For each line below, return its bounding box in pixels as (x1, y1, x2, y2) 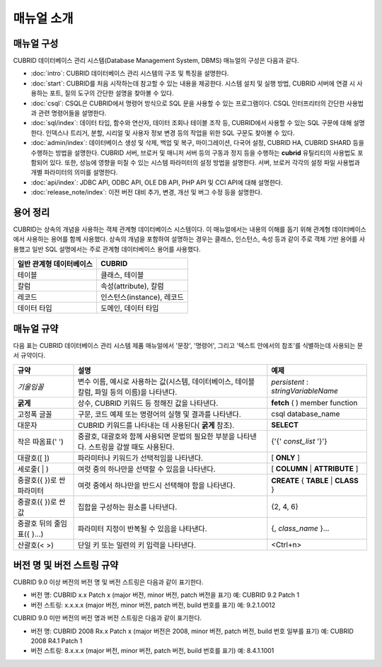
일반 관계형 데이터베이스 (17, 259, 93, 269)
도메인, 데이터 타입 (100, 303, 159, 313)
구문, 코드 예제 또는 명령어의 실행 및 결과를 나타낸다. (78, 409, 242, 419)
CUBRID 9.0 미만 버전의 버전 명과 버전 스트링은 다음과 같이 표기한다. (13, 614, 202, 622)
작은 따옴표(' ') (17, 436, 64, 446)
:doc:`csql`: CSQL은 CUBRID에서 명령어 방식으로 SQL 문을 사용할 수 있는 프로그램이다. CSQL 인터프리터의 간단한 (30, 99, 345, 108)
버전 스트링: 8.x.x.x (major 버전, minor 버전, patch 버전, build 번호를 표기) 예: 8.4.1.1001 (30, 646, 274, 655)
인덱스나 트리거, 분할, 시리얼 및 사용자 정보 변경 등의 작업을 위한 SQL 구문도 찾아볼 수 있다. (45, 128, 295, 137)
